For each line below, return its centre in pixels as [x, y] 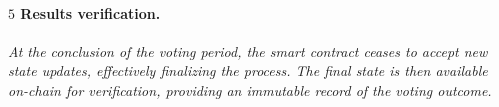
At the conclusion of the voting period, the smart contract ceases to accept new [248, 50]
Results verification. [90, 12]
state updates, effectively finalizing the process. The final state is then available [248, 70]
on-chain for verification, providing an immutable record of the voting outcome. [250, 89]
